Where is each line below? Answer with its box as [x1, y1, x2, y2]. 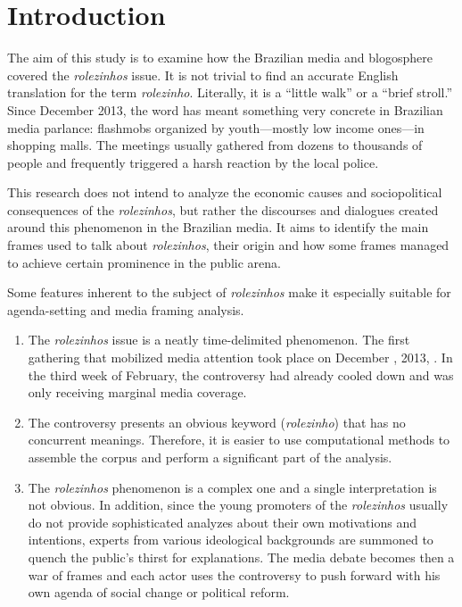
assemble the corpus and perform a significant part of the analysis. [28, 448, 392, 466]
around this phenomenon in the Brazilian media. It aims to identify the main [7, 218, 429, 237]
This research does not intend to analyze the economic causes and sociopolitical [7, 183, 442, 202]
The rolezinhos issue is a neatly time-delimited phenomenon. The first [28, 330, 410, 349]
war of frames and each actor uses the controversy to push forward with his [28, 565, 441, 584]
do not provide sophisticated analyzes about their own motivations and [28, 512, 417, 531]
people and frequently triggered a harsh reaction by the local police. [7, 153, 379, 171]
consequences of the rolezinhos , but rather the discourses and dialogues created [7, 200, 439, 219]
